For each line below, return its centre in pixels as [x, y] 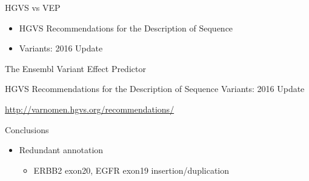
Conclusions [27, 129]
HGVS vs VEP [33, 7]
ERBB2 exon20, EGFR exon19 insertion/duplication [131, 170]
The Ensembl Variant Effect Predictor [75, 68]
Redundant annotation [61, 150]
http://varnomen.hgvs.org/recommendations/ [90, 109]
